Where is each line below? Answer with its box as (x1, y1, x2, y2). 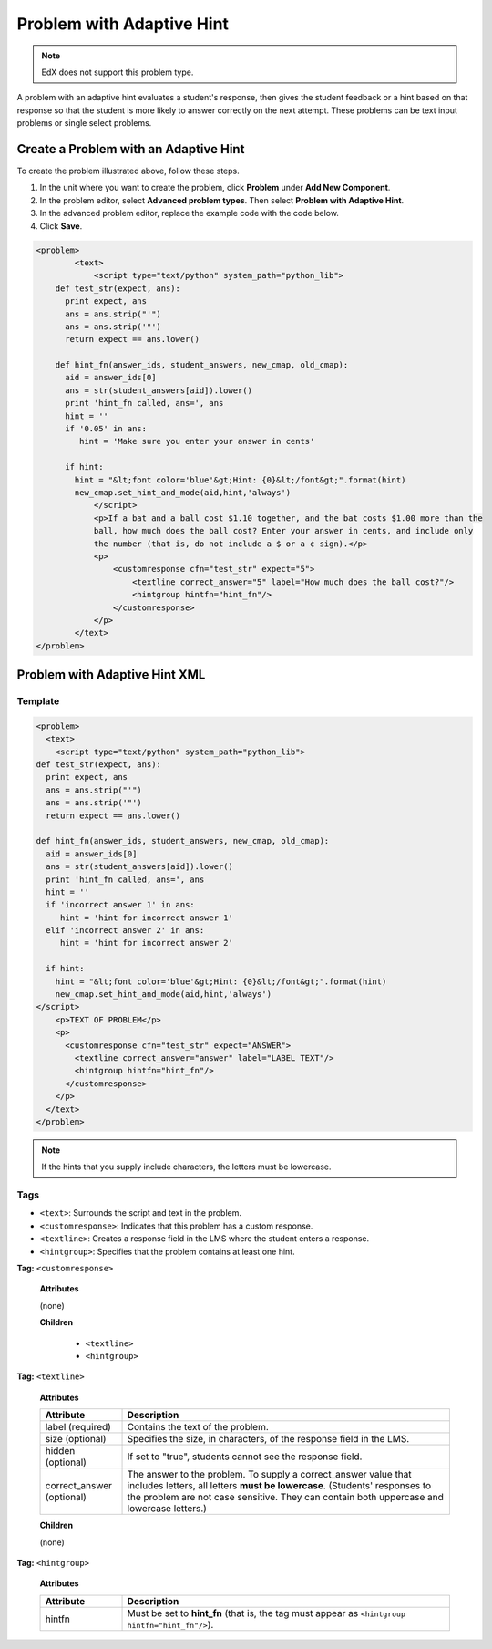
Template (16, 695, 60, 708)
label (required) (45, 1421, 111, 1434)
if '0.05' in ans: (65, 424, 148, 434)
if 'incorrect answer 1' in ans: (46, 899, 195, 910)
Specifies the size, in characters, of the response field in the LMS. (127, 1433, 410, 1446)
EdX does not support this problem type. (41, 67, 194, 78)
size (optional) (45, 1433, 107, 1446)
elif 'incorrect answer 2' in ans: (46, 926, 205, 936)
